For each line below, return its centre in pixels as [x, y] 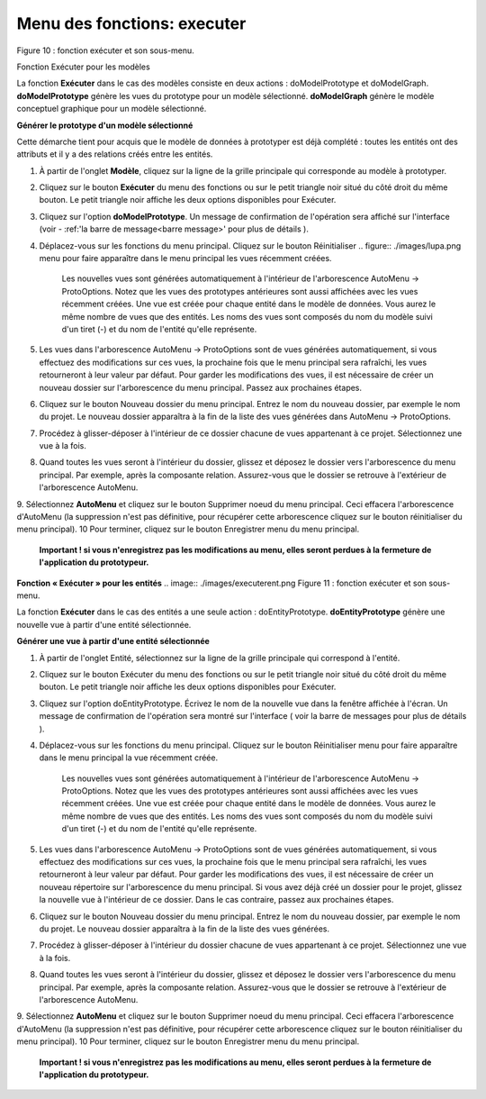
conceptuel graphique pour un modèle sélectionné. [112, 109]
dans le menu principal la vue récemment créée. [129, 758]
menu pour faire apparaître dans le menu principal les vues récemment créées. [185, 259]
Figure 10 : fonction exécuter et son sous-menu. [106, 50]
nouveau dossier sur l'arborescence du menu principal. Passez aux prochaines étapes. [201, 387]
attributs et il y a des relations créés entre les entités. [115, 154]
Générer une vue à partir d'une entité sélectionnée [113, 641]
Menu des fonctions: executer [131, 23]
